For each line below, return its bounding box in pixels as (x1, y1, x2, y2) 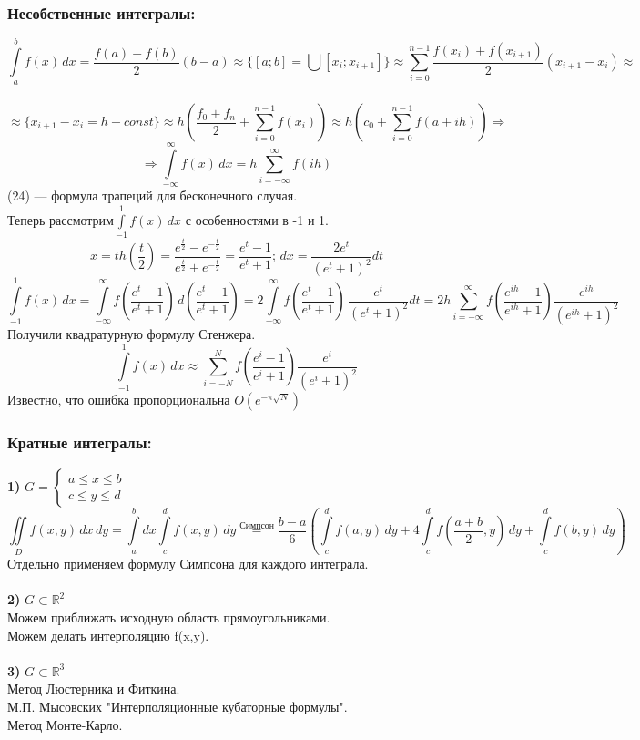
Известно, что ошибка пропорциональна (7, 390, 230, 409)
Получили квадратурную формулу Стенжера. (7, 324, 256, 343)
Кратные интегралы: (7, 431, 152, 454)
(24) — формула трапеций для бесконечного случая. (7, 186, 298, 205)
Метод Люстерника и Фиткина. (7, 679, 180, 698)
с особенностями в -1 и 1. (185, 210, 329, 229)
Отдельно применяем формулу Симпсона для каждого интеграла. (7, 554, 369, 573)
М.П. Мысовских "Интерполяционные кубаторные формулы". (7, 696, 348, 715)
